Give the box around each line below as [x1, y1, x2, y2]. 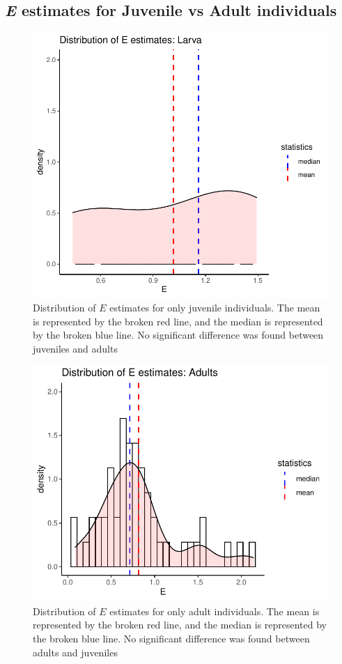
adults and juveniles [33, 644, 118, 659]
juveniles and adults [33, 341, 118, 355]
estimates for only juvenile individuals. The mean [109, 300, 320, 315]
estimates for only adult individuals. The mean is [109, 603, 320, 618]
